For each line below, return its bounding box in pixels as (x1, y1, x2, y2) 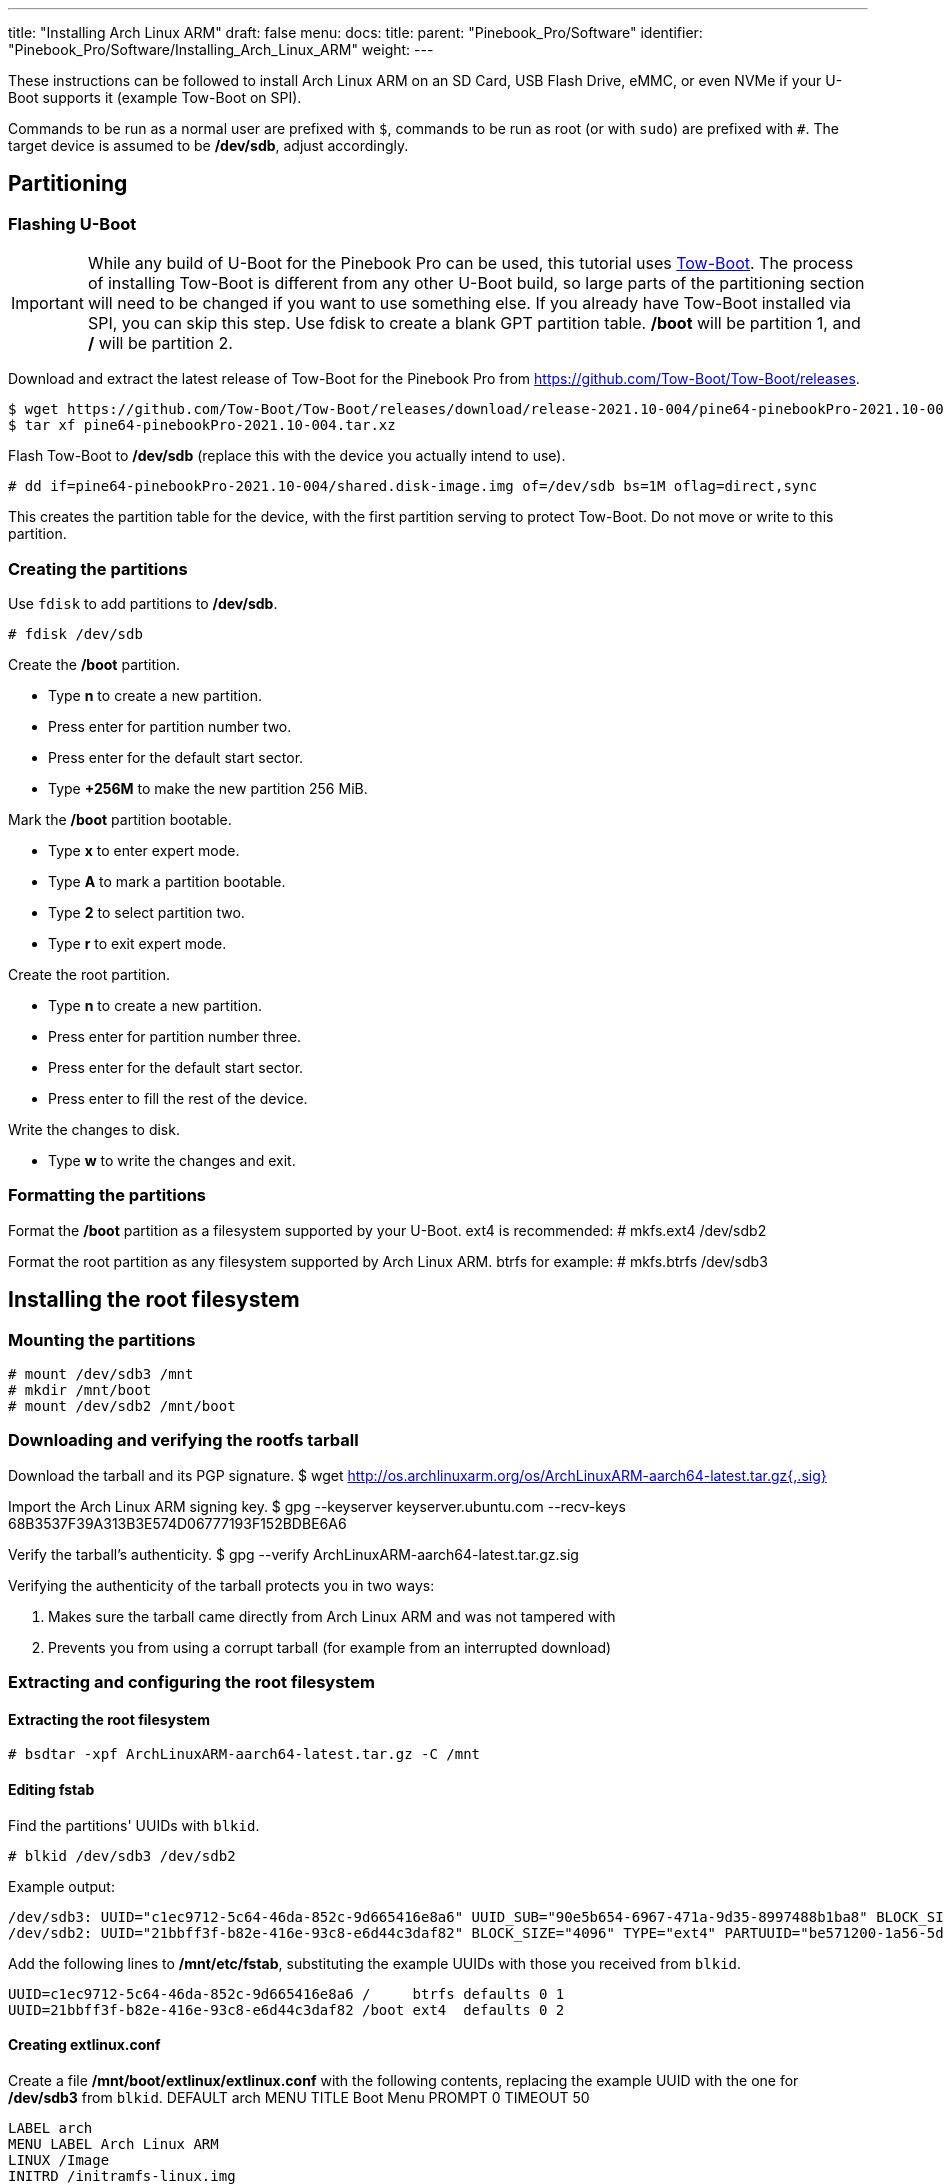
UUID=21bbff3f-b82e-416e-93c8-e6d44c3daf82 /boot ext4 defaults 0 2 (8, 2001, 565, 2018)
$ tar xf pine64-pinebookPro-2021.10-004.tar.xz (8, 417, 396, 434)
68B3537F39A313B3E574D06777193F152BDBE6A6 (8, 1514, 347, 1532)
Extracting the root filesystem (8, 1710, 210, 1728)
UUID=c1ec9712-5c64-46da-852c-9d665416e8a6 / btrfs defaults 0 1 (8, 1985, 565, 2002)
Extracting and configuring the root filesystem (8, 1672, 375, 1693)
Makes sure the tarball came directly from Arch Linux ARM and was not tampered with (48, 1607, 616, 1625)
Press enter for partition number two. (48, 717, 292, 735)
